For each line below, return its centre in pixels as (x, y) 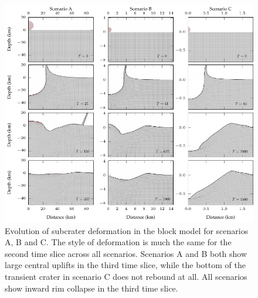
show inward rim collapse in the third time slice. (91, 288)
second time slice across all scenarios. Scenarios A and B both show (126, 253)
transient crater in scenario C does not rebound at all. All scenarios (126, 276)
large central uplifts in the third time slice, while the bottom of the (125, 265)
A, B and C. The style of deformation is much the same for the (118, 242)
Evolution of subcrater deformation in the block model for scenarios (127, 230)
